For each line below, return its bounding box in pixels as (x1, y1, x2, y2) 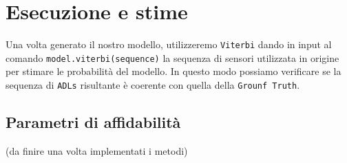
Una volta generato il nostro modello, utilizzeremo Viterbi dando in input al (6, 37, 332, 52)
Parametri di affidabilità (6, 111, 181, 133)
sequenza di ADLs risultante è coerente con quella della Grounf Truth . (6, 78, 300, 92)
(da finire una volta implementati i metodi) (6, 143, 188, 157)
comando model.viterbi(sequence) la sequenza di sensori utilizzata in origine (6, 50, 339, 65)
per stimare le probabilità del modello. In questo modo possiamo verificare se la (6, 64, 341, 78)
